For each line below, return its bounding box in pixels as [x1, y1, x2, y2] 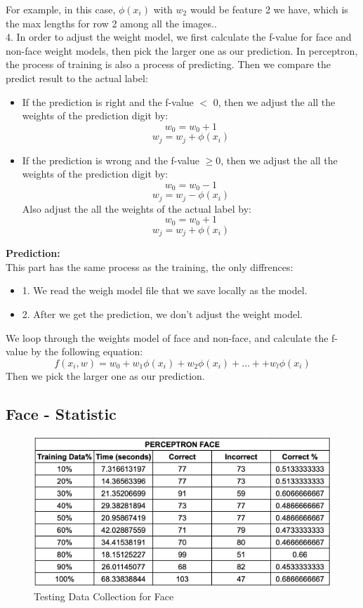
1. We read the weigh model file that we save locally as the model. [22, 283, 308, 298]
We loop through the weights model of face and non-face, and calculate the [6, 330, 329, 345]
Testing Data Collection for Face [34, 589, 174, 604]
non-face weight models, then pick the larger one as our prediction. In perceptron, [6, 43, 358, 58]
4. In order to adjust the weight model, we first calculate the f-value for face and [6, 29, 352, 44]
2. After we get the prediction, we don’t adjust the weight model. [22, 307, 303, 322]
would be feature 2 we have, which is [190, 2, 348, 16]
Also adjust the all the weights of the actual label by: [22, 201, 251, 216]
